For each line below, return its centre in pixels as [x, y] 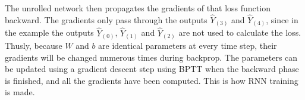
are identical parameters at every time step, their [188, 46]
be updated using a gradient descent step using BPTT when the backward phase [152, 69]
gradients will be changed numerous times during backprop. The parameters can [151, 57]
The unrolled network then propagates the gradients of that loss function [138, 8]
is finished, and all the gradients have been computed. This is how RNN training [152, 80]
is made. [20, 92]
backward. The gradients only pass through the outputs [106, 19]
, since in [282, 19]
